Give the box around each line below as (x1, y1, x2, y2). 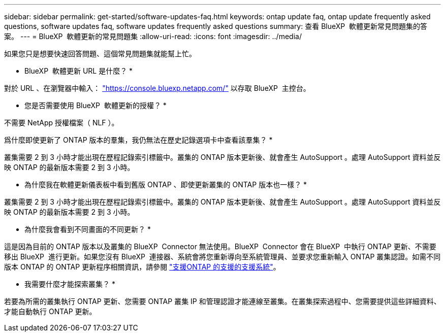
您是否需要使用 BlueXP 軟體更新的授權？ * (24, 101, 167, 110)
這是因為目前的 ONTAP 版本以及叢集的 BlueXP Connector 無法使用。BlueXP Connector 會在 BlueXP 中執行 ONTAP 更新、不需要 (4, 242, 436, 251)
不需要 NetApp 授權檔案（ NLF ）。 (4, 118, 119, 127)
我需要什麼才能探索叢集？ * (24, 280, 115, 288)
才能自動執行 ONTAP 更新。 (4, 307, 97, 316)
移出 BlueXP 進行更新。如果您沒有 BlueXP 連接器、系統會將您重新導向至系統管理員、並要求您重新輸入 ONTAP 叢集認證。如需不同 (4, 252, 441, 261)
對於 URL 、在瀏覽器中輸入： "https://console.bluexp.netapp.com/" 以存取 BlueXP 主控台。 (4, 84, 310, 92)
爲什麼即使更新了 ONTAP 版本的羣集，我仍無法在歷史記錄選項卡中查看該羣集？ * (4, 136, 273, 144)
